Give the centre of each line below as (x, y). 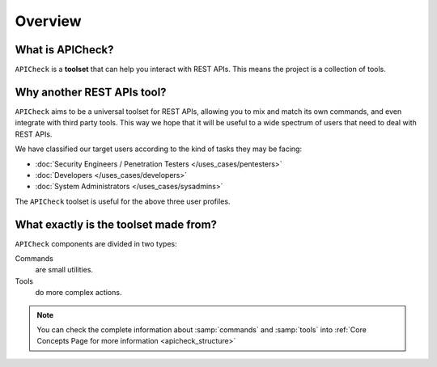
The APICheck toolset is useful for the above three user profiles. (123, 201)
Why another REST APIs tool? (91, 92)
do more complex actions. (78, 293)
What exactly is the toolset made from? (116, 224)
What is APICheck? (64, 50)
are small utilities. (64, 270)
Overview (48, 21)
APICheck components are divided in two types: (96, 243)
